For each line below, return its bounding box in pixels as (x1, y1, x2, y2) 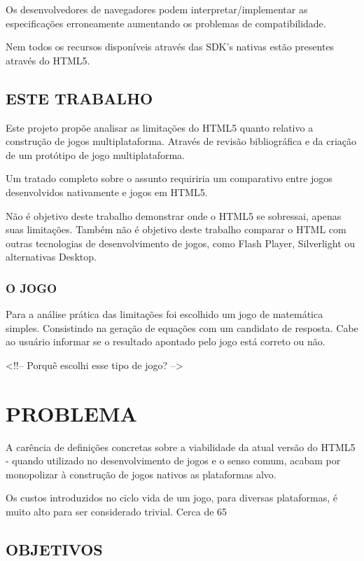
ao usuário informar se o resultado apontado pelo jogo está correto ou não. (6, 334, 325, 349)
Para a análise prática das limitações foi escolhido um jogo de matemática (6, 307, 323, 321)
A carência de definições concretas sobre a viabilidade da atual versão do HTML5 (6, 439, 356, 454)
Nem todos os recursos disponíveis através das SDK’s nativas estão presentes (6, 39, 335, 54)
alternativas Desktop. (6, 249, 97, 264)
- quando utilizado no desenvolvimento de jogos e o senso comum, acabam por (6, 453, 341, 468)
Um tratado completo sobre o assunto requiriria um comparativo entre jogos (6, 171, 332, 186)
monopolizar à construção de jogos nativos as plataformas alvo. (6, 466, 276, 481)
